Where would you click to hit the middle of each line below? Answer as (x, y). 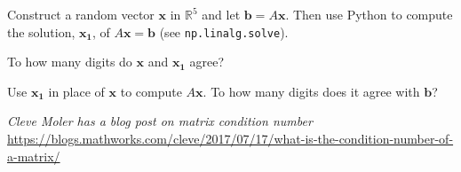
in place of (76, 91)
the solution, (41, 31)
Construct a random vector (81, 14)
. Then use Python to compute (369, 14)
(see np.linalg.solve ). (224, 31)
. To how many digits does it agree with (311, 91)
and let (221, 14)
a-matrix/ (34, 156)
